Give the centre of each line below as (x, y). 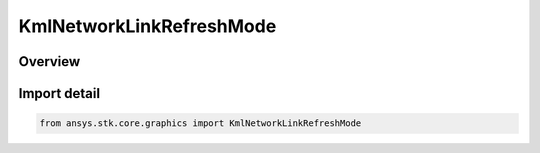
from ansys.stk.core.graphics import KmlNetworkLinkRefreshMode (200, 123)
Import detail (59, 93)
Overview (49, 61)
